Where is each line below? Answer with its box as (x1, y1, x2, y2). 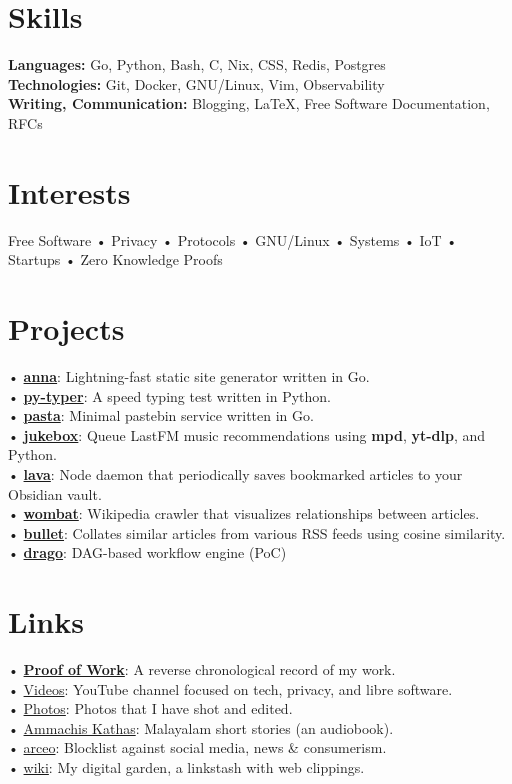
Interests (8, 171, 131, 212)
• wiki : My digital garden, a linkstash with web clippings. (8, 756, 365, 777)
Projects (8, 308, 125, 348)
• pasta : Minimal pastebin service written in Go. (8, 405, 314, 426)
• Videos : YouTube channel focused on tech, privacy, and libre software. (8, 678, 453, 699)
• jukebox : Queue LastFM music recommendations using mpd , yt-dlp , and (8, 424, 486, 445)
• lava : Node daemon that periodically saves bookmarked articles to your (8, 463, 463, 484)
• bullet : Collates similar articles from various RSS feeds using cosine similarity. (8, 522, 506, 543)
